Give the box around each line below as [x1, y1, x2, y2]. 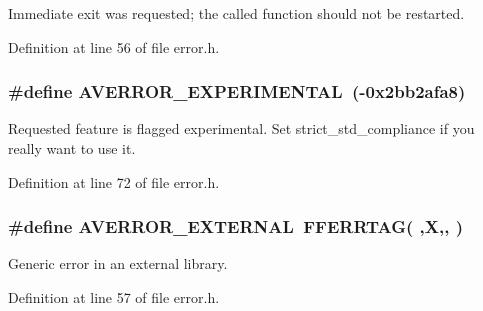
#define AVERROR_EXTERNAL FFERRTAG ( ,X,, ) [8, 214, 464, 239]
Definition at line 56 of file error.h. [8, 36, 220, 57]
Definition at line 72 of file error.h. [8, 171, 220, 192]
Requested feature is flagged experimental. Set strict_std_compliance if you [8, 118, 475, 139]
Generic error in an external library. [8, 253, 228, 274]
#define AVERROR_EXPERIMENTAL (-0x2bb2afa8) [8, 79, 466, 104]
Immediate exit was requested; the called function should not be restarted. [8, 3, 465, 23]
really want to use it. [8, 138, 136, 158]
